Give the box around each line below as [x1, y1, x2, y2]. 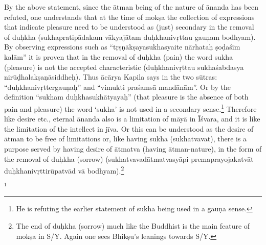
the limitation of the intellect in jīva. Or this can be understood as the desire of [4, 123, 254, 134]
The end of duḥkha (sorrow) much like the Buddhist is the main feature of [16, 220, 250, 231]
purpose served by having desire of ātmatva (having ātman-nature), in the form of [4, 143, 262, 154]
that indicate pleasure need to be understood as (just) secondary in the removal [4, 21, 254, 32]
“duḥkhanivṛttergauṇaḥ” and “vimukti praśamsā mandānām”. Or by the [4, 81, 231, 92]
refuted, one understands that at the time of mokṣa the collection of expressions [4, 11, 255, 22]
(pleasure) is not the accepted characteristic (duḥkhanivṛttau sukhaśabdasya [4, 61, 244, 72]
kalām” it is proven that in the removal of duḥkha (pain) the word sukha [4, 51, 233, 62]
